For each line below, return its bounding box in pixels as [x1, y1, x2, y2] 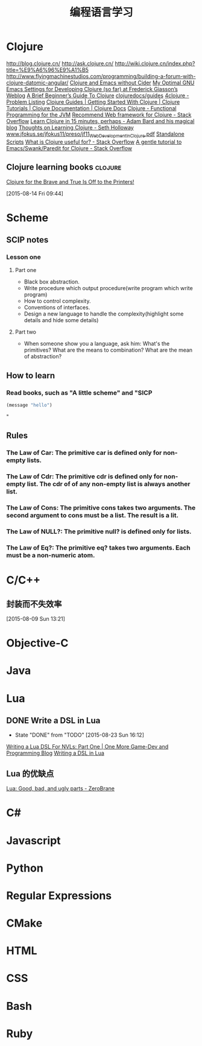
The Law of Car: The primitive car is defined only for [6, 449, 162, 457]
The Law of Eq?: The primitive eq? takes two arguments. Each [6, 544, 191, 552]
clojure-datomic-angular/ [6, 79, 69, 86]
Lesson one [6, 253, 41, 261]
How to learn [6, 370, 55, 381]
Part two [14, 328, 36, 335]
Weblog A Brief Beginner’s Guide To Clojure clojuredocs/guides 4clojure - [6, 92, 189, 99]
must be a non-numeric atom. [6, 551, 95, 559]
